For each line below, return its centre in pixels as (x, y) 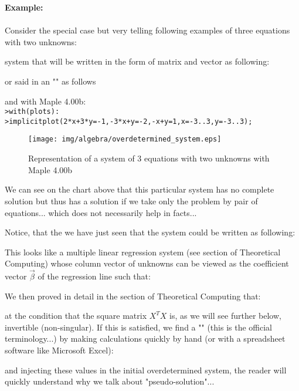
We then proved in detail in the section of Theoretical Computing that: (133, 296)
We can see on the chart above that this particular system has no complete (140, 189)
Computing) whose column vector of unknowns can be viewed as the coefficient (147, 263)
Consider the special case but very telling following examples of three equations (147, 30)
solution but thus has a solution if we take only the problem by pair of (131, 200)
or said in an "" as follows (50, 81)
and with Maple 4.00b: (45, 101)
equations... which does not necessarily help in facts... (101, 212)
